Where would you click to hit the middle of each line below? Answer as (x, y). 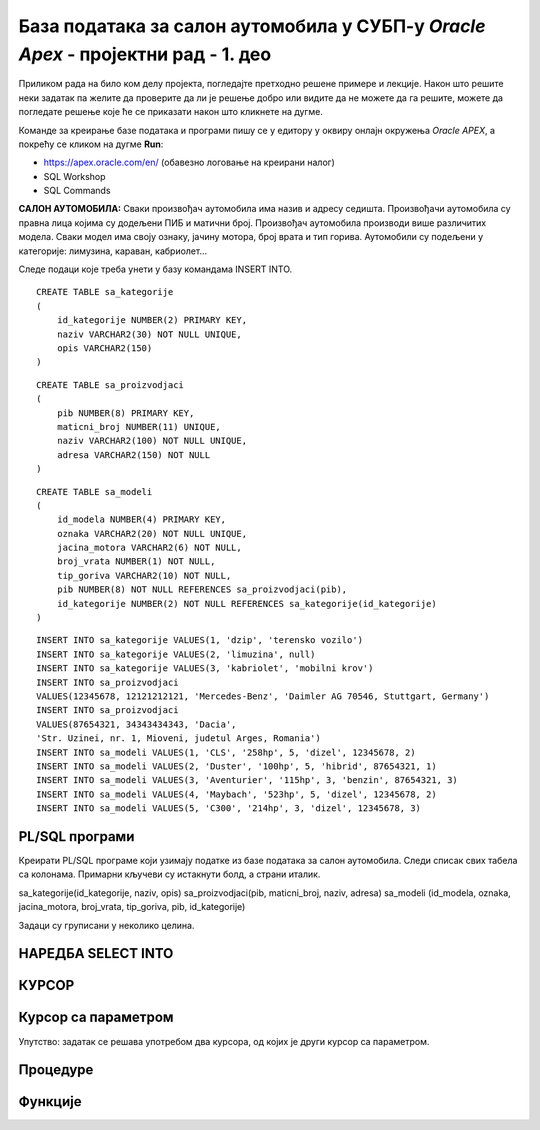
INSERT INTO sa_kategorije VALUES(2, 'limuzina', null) (176, 654)
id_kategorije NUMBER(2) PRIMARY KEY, (152, 320)
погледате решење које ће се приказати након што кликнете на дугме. (171, 112)
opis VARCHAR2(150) (104, 348)
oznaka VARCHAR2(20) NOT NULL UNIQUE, (152, 533)
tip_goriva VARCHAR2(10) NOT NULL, (144, 575)
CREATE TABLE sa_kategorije (105, 292)
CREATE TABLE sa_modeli (94, 491)
